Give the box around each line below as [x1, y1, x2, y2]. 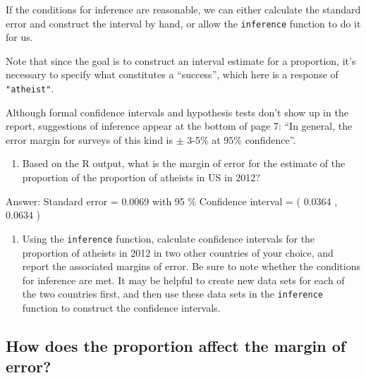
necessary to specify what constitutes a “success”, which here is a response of [6, 67, 338, 82]
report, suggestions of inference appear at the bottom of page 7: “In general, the [6, 118, 353, 133]
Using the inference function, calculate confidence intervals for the [22, 231, 315, 245]
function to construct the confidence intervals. [22, 300, 221, 315]
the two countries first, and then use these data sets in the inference [22, 286, 324, 301]
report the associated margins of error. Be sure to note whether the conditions [22, 259, 361, 274]
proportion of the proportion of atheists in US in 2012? [22, 170, 260, 185]
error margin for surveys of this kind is [6, 132, 173, 147]
